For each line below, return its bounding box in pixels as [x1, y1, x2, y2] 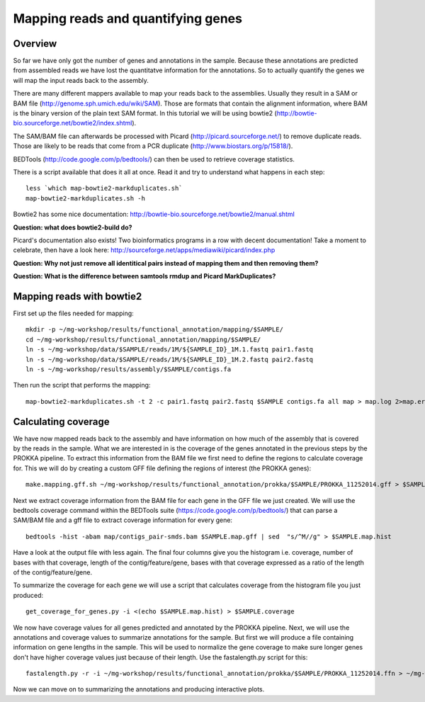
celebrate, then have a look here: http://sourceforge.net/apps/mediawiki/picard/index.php [13, 246, 276, 254]
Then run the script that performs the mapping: [13, 381, 151, 390]
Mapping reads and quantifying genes [13, 11, 242, 26]
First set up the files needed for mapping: [13, 309, 134, 317]
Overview [13, 38, 57, 50]
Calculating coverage [13, 415, 110, 428]
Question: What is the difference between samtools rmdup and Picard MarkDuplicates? [13, 272, 276, 281]
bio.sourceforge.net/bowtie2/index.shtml [13, 119, 132, 128]
